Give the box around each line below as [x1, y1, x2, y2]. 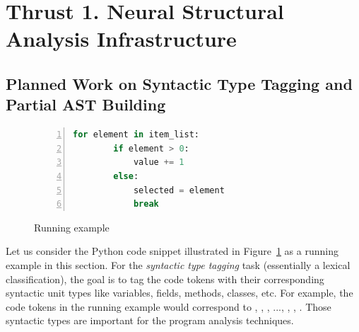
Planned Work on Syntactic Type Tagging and [6, 72, 353, 94]
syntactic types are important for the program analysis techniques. [6, 313, 294, 328]
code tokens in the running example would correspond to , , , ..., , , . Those [6, 299, 331, 314]
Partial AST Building [6, 93, 166, 115]
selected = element [133, 185, 225, 195]
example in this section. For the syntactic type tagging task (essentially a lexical [6, 257, 351, 272]
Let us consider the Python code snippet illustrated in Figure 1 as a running [6, 244, 339, 258]
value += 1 [133, 157, 184, 168]
